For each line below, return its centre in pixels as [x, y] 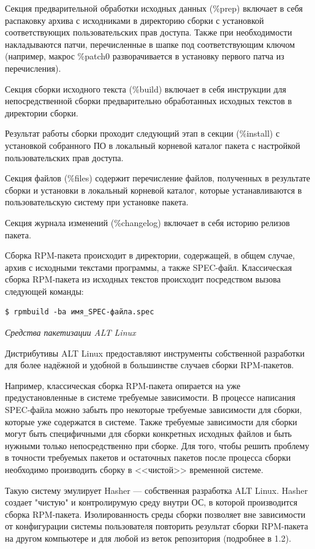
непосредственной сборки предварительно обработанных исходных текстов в [149, 101]
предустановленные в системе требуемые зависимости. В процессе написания [150, 397]
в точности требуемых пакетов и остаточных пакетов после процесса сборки [148, 457]
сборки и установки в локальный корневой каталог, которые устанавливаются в [154, 190]
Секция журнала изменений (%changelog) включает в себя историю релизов [147, 222]
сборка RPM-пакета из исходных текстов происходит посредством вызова [143, 279]
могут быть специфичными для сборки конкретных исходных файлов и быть [148, 434]
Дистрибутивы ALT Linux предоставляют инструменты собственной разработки [155, 353]
